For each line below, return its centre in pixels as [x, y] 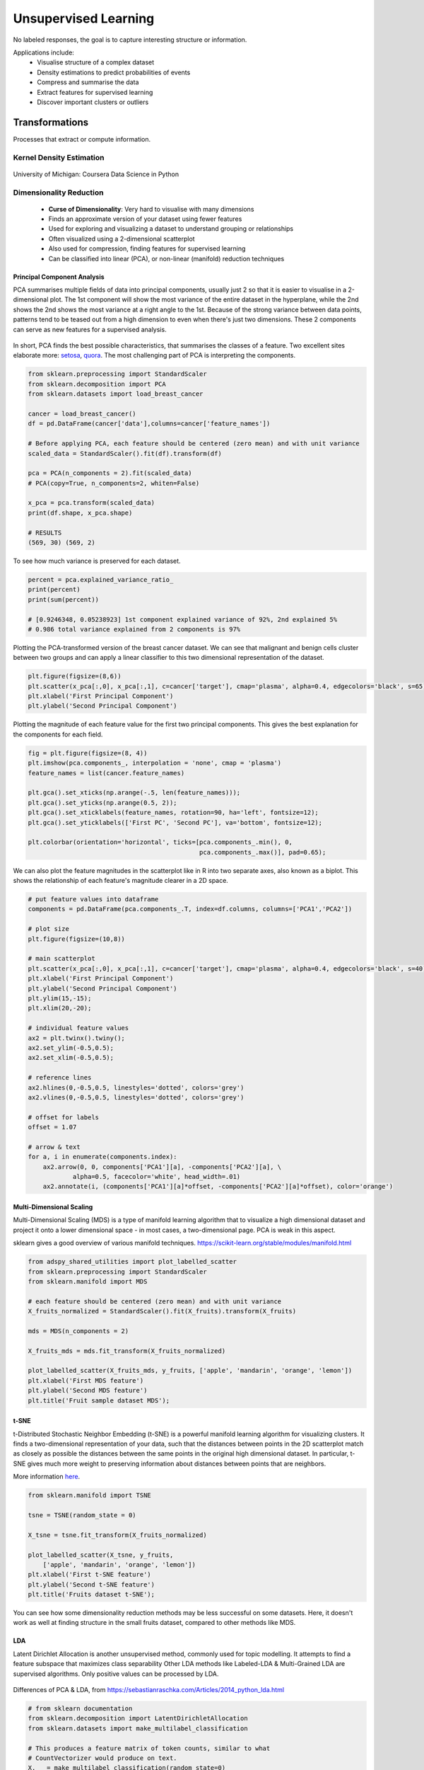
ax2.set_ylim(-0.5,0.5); [71, 1047]
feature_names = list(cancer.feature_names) [106, 773]
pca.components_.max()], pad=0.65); [263, 852]
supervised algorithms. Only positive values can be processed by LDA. [116, 1674]
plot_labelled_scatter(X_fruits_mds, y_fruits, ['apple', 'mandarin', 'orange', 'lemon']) [190, 1371]
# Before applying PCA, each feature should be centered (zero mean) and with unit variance [194, 444]
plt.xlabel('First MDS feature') [86, 1380]
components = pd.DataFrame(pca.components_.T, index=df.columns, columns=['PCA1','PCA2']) [190, 909]
